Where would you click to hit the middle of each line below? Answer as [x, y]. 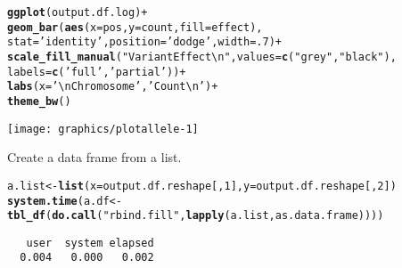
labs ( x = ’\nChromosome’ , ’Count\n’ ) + [113, 87]
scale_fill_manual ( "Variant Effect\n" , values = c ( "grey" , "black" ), [202, 57]
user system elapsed [90, 243]
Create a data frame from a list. [94, 157]
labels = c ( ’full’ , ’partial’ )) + [97, 72]
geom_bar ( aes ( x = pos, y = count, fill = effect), [135, 27]
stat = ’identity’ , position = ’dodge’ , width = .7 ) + [144, 42]
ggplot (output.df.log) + [78, 12]
